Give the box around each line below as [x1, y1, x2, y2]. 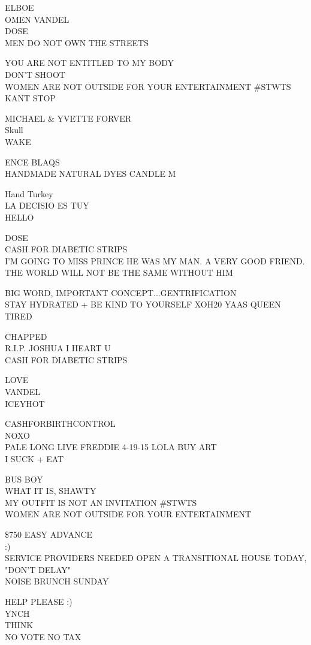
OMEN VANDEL [5, 13, 70, 25]
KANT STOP [5, 92, 56, 104]
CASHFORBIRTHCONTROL [5, 417, 116, 430]
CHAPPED [5, 330, 47, 342]
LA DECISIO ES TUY [5, 199, 89, 212]
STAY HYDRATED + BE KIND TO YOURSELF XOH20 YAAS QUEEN [5, 298, 281, 311]
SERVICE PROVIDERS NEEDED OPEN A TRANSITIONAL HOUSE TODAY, [5, 551, 307, 564]
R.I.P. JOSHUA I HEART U [5, 342, 111, 354]
